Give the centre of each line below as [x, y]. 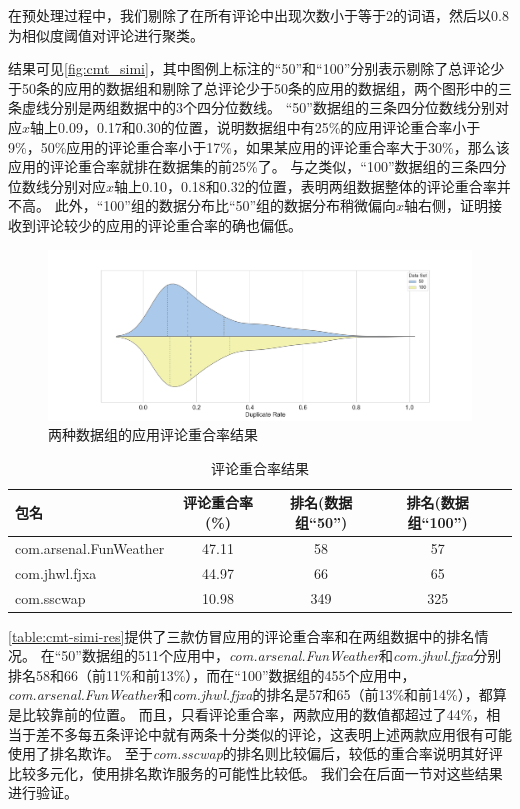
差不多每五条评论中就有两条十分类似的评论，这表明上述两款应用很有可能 [273, 733]
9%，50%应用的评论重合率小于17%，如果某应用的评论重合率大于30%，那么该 [259, 146]
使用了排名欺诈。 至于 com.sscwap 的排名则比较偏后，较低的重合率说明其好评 [255, 753]
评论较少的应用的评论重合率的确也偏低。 [168, 224]
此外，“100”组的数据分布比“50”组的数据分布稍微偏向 [225, 205]
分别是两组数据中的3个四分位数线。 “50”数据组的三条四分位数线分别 [272, 107]
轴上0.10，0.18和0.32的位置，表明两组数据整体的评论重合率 [305, 185]
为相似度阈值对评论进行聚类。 [106, 34]
